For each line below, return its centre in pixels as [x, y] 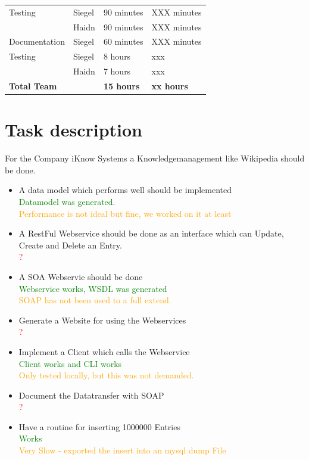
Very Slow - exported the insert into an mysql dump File [122, 450]
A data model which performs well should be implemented [125, 190]
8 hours [117, 56]
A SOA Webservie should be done [81, 276]
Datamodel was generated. [67, 201]
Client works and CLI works [70, 363]
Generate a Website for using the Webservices [102, 320]
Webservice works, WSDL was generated [93, 288]
